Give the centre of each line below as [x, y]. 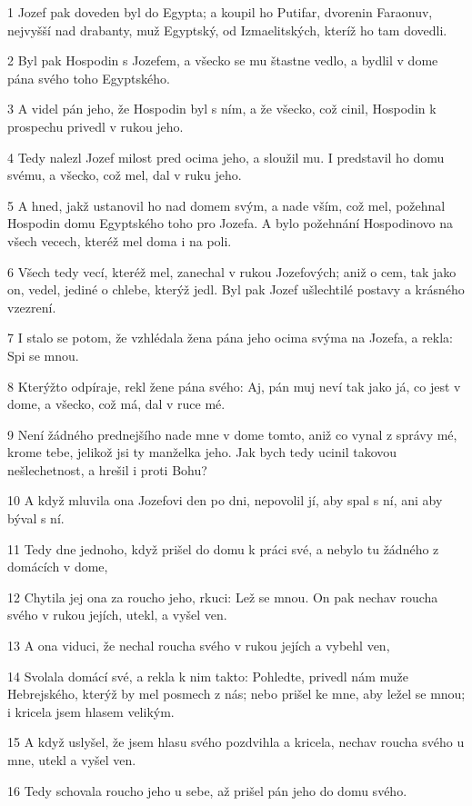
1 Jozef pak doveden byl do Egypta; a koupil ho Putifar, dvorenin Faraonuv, [220, 12]
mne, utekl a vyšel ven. [72, 760]
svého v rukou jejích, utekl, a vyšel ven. [117, 615]
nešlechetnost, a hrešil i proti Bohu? [107, 469]
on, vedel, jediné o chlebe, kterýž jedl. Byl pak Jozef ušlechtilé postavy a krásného [236, 289]
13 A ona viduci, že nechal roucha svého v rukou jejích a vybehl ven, [199, 646]
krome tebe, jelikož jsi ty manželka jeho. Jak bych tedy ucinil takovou [202, 452]
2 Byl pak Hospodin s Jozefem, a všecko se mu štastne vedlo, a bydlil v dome [223, 60]
